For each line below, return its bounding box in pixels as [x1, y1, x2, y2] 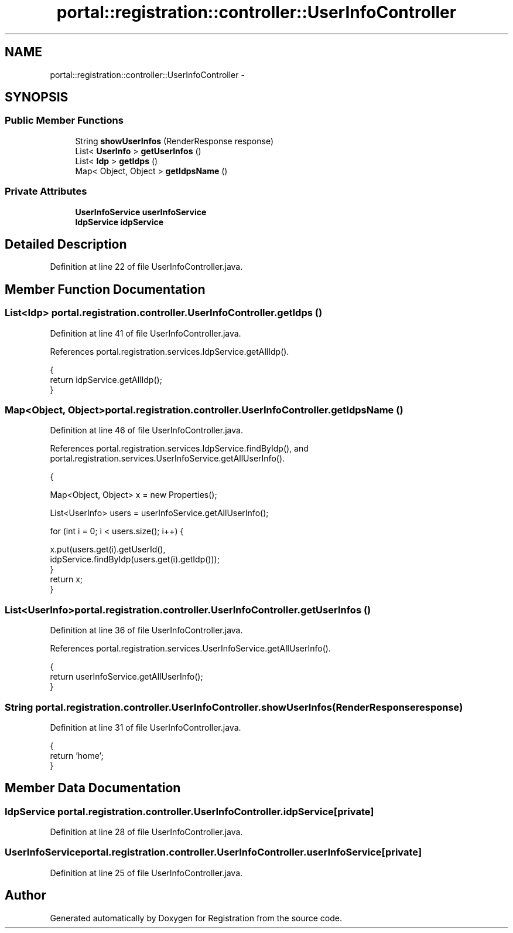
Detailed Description [5, 236, 127, 252]
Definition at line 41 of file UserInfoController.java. [50, 328, 241, 338]
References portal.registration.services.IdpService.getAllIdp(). [50, 346, 289, 357]
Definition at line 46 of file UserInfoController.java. [50, 425, 243, 436]
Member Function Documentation [5, 281, 206, 297]
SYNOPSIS [5, 90, 69, 105]
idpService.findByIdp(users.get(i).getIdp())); [50, 554, 220, 565]
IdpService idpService [75, 216, 164, 227]
